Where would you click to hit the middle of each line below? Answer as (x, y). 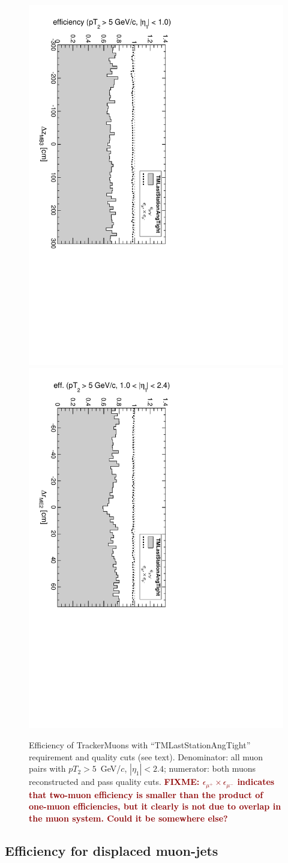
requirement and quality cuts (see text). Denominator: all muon (146, 756)
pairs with (47, 768)
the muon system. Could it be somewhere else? (128, 818)
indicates (256, 782)
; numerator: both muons (209, 768)
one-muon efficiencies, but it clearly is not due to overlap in (155, 806)
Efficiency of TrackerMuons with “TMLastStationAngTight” (140, 745)
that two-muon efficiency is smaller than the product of (146, 794)
